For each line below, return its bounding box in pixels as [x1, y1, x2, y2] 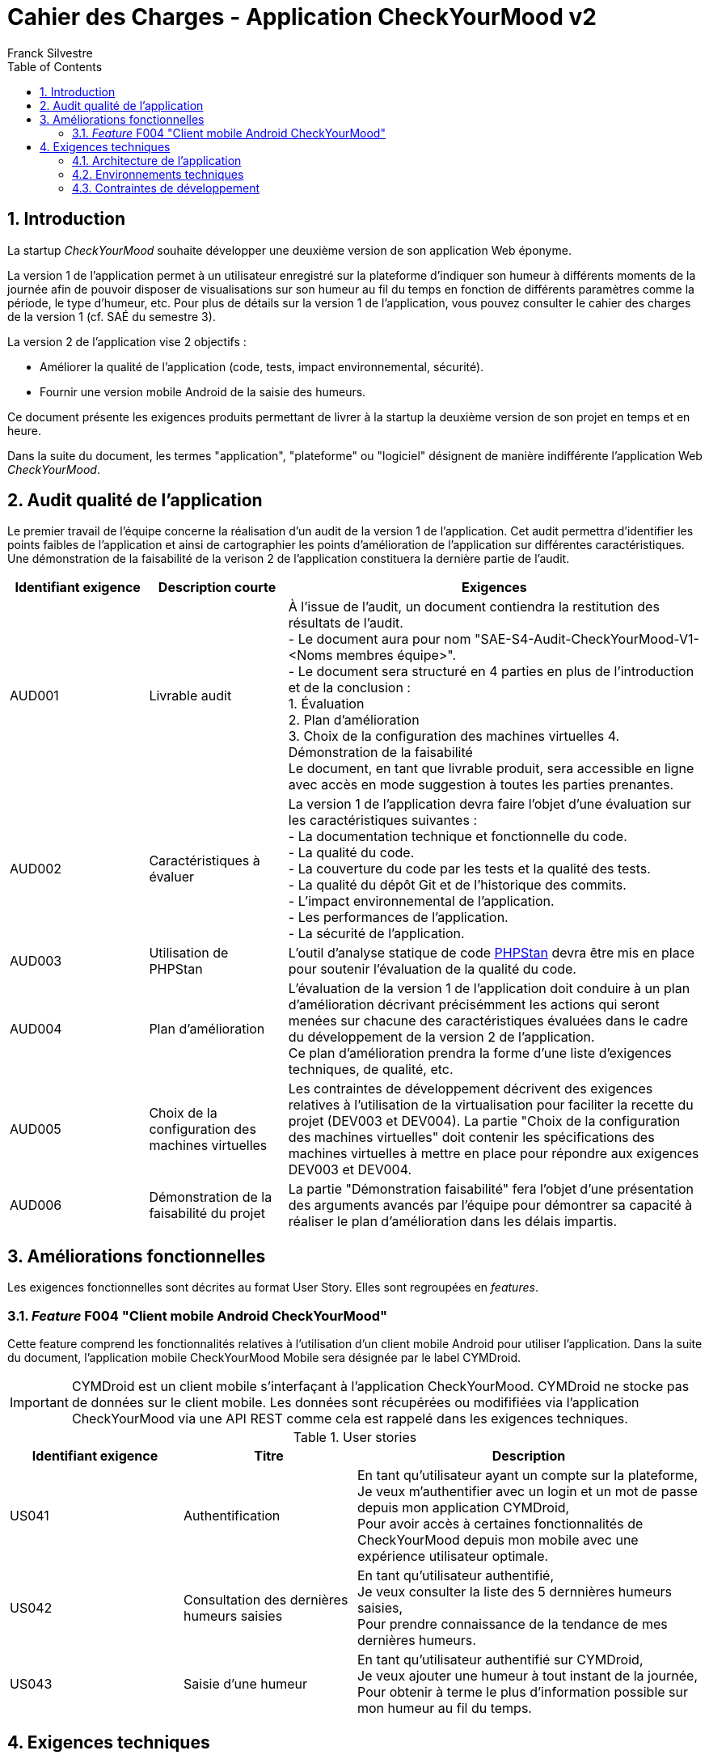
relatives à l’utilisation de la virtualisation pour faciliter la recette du [288, 1097, 694, 1114]
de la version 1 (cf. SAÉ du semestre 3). [7, 309, 216, 323]
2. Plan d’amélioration [288, 712, 420, 729]
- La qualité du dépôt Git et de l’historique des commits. [288, 877, 627, 894]
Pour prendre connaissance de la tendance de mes [357, 1616, 668, 1633]
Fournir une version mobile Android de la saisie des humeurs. [40, 384, 366, 399]
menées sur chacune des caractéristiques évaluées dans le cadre [288, 1013, 689, 1030]
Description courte [158, 579, 276, 596]
